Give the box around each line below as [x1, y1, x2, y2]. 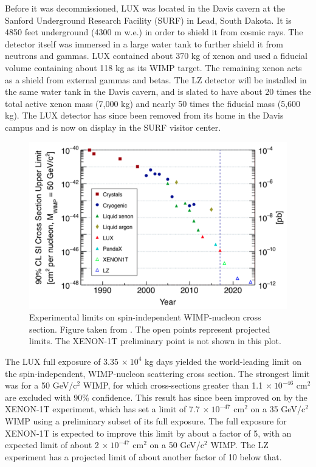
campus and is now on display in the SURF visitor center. [5, 120, 221, 133]
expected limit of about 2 [5, 438, 99, 451]
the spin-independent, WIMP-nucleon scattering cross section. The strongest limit [5, 367, 310, 379]
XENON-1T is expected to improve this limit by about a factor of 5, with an [5, 426, 292, 439]
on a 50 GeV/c [149, 438, 205, 451]
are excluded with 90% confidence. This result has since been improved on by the [5, 390, 307, 403]
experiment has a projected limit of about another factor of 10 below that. [5, 450, 282, 463]
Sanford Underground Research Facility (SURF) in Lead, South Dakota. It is [5, 13, 292, 26]
